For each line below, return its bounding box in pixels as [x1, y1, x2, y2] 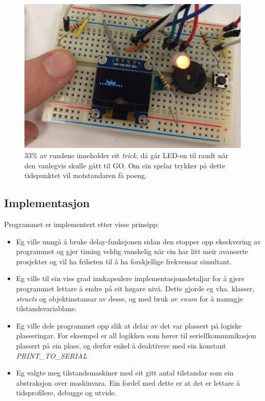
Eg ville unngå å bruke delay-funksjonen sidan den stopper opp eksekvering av [16, 236, 261, 246]
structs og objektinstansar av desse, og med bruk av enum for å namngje [16, 293, 243, 304]
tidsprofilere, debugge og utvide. [16, 387, 117, 398]
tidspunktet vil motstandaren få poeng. [24, 170, 147, 181]
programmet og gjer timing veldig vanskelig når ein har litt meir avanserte [16, 246, 248, 257]
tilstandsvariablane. [16, 303, 77, 314]
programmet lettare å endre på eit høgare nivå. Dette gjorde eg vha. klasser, [16, 283, 255, 293]
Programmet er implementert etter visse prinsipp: [4, 219, 159, 229]
